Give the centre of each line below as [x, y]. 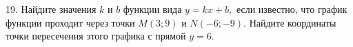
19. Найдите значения [51, 9]
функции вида [152, 9]
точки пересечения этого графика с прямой [96, 36]
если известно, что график [292, 9]
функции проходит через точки [70, 22]
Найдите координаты [293, 22]
